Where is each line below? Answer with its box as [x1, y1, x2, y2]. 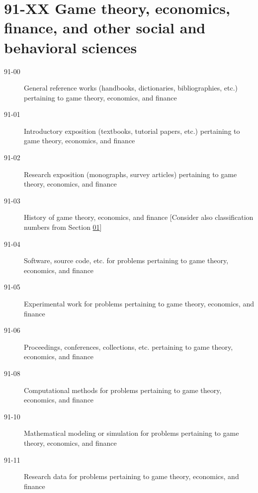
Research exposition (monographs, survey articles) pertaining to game [24, 169, 237, 179]
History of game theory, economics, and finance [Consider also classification [24, 212, 254, 222]
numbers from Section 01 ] [24, 222, 102, 232]
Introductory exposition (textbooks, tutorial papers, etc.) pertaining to [24, 125, 240, 136]
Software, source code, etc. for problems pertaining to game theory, [24, 255, 229, 266]
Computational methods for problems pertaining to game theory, [24, 385, 222, 395]
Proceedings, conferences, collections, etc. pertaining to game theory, [24, 341, 233, 352]
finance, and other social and [4, 17, 206, 38]
